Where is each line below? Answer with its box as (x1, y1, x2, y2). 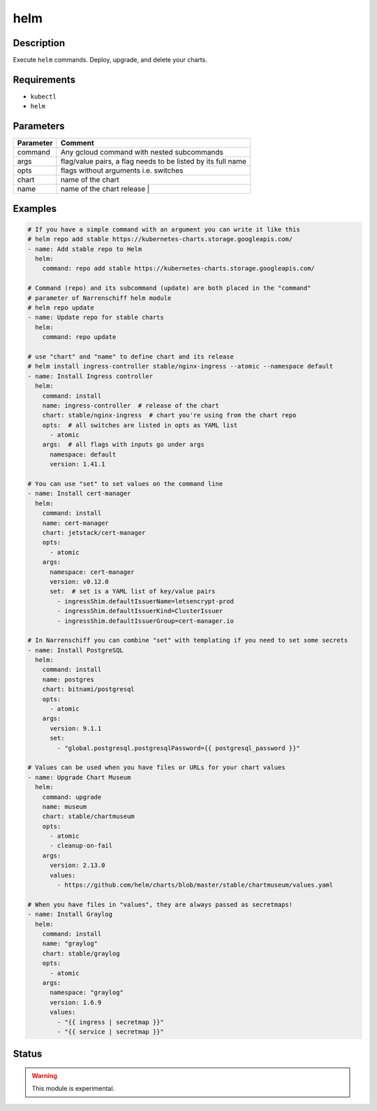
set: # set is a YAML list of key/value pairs (50, 587, 216, 596)
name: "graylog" (42, 940, 98, 947)
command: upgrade (42, 793, 102, 801)
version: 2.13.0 (50, 861, 105, 870)
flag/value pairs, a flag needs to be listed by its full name (60, 157, 247, 166)
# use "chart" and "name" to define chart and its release (27, 352, 234, 360)
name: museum (42, 803, 87, 810)
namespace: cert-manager (50, 568, 135, 576)
